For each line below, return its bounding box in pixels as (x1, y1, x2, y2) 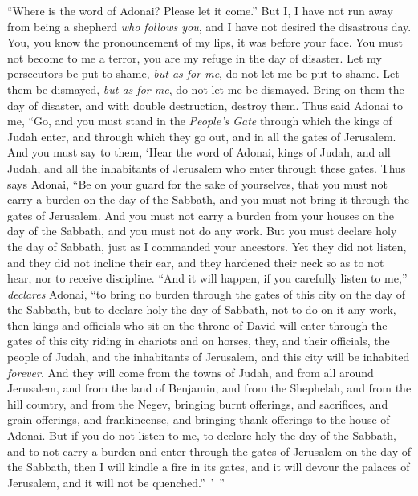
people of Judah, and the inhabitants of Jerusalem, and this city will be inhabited (7, 348, 410, 365)
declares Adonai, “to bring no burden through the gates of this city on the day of (7, 285, 406, 302)
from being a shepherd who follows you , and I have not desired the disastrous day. (7, 18, 412, 35)
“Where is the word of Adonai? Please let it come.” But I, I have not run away (7, 2, 393, 18)
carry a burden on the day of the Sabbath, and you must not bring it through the (7, 191, 409, 208)
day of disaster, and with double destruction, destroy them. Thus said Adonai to (7, 96, 403, 113)
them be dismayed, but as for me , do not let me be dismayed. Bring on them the (7, 80, 404, 97)
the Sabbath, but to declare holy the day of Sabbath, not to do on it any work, (7, 301, 396, 318)
